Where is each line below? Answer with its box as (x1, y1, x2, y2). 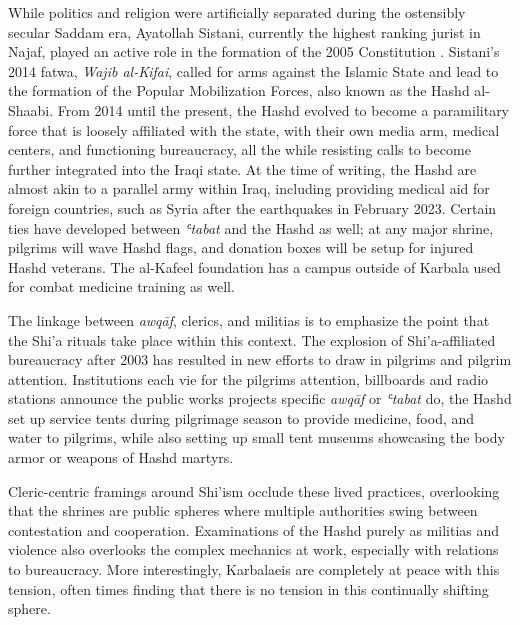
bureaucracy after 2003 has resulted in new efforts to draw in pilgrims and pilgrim (8, 349, 512, 370)
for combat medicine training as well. (8, 276, 235, 297)
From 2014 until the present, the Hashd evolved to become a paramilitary (57, 99, 510, 120)
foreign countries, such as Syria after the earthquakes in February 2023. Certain (8, 197, 497, 218)
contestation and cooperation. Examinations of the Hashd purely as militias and (8, 519, 500, 540)
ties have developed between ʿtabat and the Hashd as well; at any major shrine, (8, 217, 494, 238)
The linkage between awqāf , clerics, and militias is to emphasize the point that (8, 309, 490, 330)
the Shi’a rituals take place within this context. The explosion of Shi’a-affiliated (8, 329, 496, 350)
